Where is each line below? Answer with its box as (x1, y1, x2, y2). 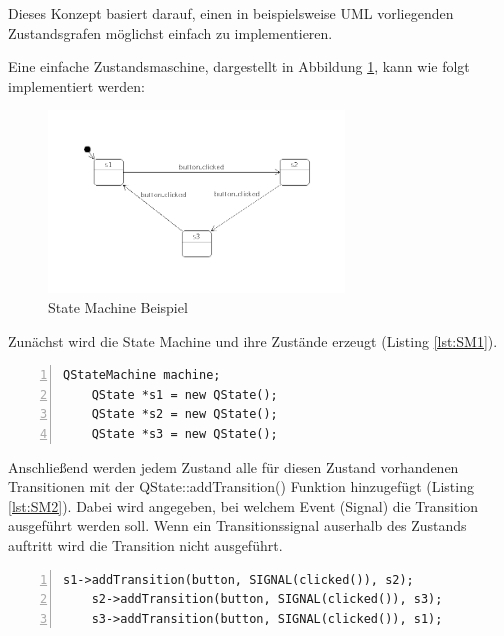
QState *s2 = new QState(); (91, 407, 278, 422)
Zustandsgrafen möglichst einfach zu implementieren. (8, 22, 333, 43)
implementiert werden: (8, 75, 145, 96)
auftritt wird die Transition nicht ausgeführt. (8, 534, 283, 555)
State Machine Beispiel (48, 297, 188, 318)
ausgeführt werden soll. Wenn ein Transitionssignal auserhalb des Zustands (8, 515, 467, 536)
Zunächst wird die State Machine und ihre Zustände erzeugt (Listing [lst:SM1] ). (8, 330, 498, 351)
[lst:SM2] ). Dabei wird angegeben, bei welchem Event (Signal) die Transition (8, 495, 479, 516)
